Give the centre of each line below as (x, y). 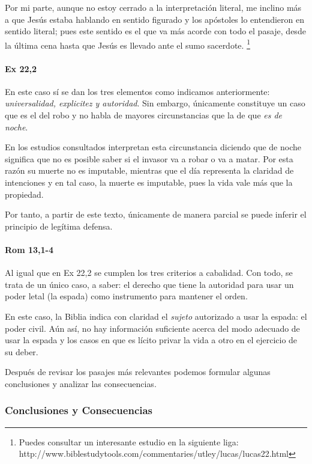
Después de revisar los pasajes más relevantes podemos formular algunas (138, 372)
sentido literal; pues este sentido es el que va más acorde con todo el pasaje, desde (155, 31)
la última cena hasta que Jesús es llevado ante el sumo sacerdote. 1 (127, 44)
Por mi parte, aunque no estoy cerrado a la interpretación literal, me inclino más (153, 7)
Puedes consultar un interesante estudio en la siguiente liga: (129, 441)
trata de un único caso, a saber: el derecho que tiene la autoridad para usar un (149, 284)
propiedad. (24, 194)
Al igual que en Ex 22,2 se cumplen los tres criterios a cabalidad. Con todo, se (149, 273)
